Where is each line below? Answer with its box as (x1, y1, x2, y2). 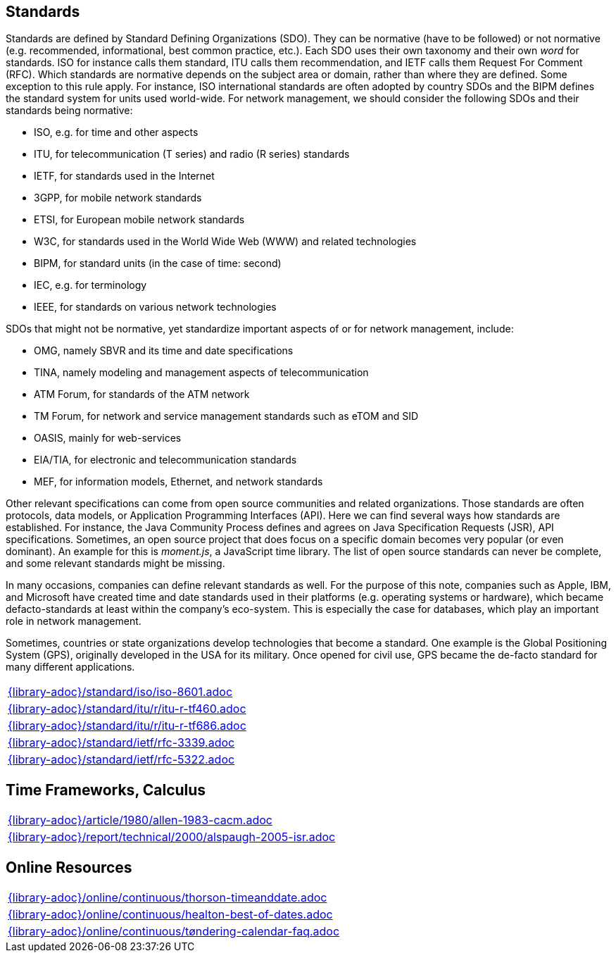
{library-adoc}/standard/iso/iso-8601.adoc (8, 685, 233, 699)
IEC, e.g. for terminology (34, 279, 147, 292)
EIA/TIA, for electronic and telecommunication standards (34, 454, 297, 466)
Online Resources (6, 858, 132, 876)
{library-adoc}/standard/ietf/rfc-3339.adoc (8, 735, 235, 750)
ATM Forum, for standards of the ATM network (34, 388, 250, 401)
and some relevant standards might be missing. (6, 557, 225, 570)
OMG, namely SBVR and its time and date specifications (34, 344, 294, 357)
